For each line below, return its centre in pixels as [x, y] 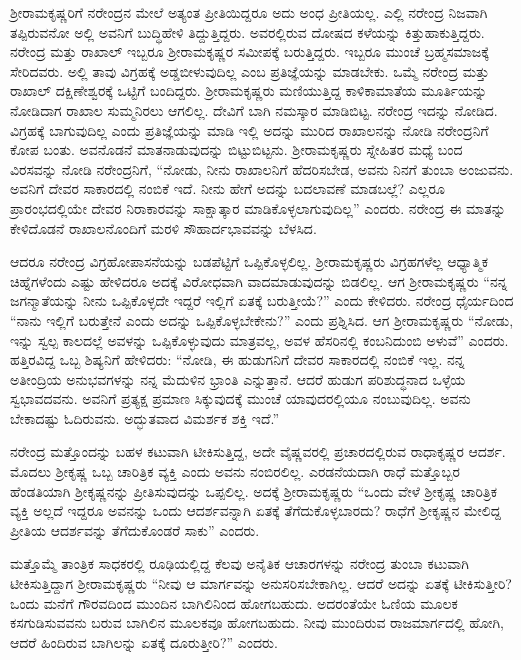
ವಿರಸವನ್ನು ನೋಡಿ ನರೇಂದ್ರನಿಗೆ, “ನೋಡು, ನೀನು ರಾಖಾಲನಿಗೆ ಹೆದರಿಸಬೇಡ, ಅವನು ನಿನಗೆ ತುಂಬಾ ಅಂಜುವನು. [262, 168]
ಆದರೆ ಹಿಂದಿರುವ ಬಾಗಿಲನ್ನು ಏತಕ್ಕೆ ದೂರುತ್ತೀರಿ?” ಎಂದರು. [144, 641]
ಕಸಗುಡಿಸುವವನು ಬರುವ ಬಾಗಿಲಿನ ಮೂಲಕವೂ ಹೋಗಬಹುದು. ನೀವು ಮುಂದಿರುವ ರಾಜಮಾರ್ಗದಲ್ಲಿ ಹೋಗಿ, [257, 622]
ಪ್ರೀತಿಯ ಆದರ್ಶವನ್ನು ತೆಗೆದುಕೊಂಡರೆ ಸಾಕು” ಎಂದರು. [135, 529]
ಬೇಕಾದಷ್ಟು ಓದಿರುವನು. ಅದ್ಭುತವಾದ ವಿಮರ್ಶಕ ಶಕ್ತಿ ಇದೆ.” [145, 417]
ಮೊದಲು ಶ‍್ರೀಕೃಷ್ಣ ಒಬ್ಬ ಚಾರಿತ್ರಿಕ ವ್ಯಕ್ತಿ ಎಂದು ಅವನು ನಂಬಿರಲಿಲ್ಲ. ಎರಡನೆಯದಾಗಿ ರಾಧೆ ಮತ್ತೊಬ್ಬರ [235, 471]
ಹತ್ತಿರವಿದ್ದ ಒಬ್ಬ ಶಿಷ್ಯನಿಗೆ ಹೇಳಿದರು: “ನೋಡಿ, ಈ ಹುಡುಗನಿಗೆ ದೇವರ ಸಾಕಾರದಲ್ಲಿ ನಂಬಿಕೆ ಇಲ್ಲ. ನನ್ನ [237, 359]
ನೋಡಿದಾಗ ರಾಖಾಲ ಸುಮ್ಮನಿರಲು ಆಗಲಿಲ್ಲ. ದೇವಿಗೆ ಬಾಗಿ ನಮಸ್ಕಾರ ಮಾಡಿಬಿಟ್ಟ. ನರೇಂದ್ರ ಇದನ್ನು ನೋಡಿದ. [254, 109]
